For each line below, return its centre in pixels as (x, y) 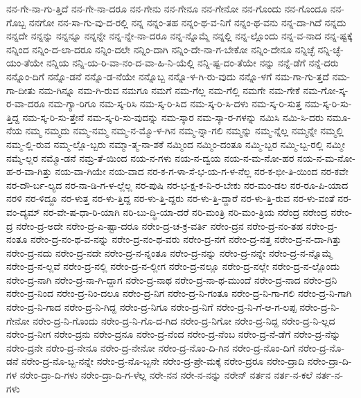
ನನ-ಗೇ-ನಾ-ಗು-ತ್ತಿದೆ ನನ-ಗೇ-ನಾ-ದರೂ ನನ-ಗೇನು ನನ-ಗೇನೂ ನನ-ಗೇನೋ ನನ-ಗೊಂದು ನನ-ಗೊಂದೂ (167, 8)
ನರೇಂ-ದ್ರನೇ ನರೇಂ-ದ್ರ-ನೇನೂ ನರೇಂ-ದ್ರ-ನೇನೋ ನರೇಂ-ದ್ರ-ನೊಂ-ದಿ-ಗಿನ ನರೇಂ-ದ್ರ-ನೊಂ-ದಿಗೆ (151, 347)
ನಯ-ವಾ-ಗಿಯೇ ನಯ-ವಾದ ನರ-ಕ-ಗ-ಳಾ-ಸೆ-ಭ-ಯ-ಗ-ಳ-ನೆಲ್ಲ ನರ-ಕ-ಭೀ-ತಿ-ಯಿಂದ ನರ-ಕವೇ (202, 171)
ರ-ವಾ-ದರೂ (26, 103)
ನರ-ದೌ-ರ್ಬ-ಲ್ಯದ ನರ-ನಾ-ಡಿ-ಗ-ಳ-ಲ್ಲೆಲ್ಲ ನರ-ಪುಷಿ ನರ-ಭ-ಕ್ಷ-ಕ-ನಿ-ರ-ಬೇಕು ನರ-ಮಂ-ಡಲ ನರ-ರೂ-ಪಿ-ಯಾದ (177, 184)
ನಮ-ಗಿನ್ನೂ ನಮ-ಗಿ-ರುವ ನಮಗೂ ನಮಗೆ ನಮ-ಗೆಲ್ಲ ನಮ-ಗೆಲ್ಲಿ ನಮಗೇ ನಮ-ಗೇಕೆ (169, 90)
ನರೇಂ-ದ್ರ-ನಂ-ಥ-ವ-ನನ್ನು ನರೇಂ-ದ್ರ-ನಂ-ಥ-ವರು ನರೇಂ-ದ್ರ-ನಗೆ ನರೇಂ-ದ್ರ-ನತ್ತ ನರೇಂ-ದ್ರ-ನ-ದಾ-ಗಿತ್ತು (186, 239)
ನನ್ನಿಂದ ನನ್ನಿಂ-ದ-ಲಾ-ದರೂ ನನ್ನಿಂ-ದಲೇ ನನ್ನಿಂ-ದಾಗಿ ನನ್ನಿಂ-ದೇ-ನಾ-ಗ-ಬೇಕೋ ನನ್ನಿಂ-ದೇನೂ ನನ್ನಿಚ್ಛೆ (160, 49)
